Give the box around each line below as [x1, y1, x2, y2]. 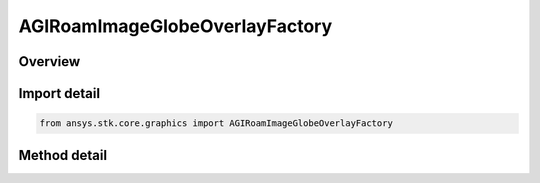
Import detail [18, 85, 100, 102]
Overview [18, 53, 81, 70]
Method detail [18, 146, 108, 164]
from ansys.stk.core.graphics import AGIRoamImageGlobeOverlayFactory [39, 118, 394, 129]
